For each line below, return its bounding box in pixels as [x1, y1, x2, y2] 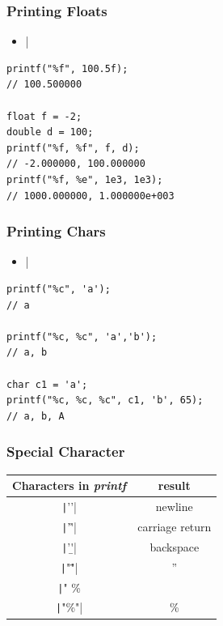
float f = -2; [6, 110, 82, 122]
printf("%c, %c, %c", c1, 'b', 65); [6, 394, 204, 407]
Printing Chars [6, 221, 106, 241]
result [158, 477, 191, 494]
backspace [149, 538, 200, 555]
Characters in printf [12, 477, 127, 494]
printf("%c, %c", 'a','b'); [6, 330, 158, 343]
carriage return [137, 517, 212, 534]
